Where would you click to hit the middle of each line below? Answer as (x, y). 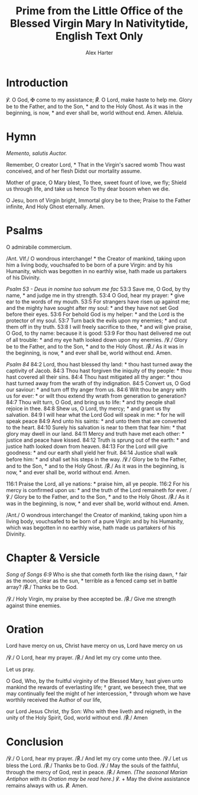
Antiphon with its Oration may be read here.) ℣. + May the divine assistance (98, 779)
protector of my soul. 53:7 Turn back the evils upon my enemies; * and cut (97, 320)
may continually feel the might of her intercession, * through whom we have (98, 693)
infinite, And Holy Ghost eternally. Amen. (56, 207)
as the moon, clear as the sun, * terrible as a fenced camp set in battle (92, 581)
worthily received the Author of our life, (54, 700)
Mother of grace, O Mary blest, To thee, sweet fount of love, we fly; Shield (96, 182)
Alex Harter (99, 52)
